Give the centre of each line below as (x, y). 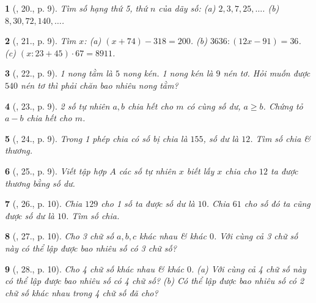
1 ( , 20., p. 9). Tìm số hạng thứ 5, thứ (76, 8)
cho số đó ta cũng (277, 204)
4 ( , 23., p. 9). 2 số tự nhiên (57, 106)
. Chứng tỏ (283, 106)
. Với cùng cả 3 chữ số (256, 236)
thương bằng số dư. (40, 183)
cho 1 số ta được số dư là (148, 204)
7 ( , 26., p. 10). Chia (44, 204)
